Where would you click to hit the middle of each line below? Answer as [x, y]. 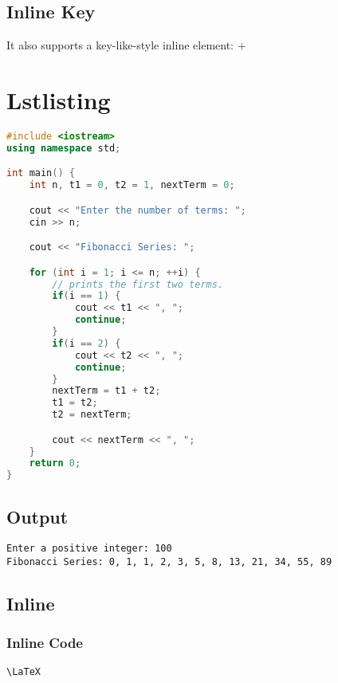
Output [37, 516]
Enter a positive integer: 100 [89, 549]
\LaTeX [24, 671]
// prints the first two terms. [138, 284]
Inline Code [45, 643]
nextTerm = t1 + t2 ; [106, 391]
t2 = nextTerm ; [92, 415]
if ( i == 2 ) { [86, 343]
